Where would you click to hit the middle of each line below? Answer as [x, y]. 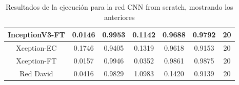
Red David [36, 73]
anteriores [119, 17]
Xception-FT [36, 60]
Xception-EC [36, 48]
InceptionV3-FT [36, 35]
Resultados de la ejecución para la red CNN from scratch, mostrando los [119, 7]
